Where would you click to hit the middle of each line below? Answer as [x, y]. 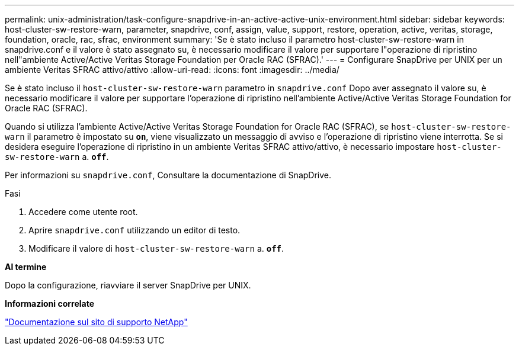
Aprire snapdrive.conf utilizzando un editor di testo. [134, 230]
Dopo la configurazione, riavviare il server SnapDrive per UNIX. [128, 285]
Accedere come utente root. [83, 212]
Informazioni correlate [50, 304]
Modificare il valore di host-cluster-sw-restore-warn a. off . [156, 248]
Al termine [26, 267]
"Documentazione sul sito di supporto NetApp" [96, 322]
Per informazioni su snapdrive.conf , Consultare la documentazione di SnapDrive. [168, 175]
